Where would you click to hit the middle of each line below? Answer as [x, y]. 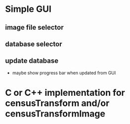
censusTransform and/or [57, 103]
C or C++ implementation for [65, 93]
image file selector [34, 27]
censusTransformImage [55, 113]
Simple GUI [28, 9]
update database [32, 61]
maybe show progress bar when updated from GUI [64, 73]
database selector [34, 44]
